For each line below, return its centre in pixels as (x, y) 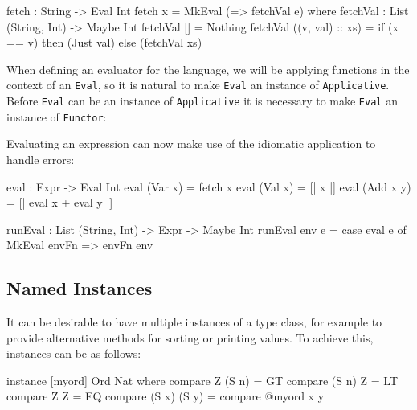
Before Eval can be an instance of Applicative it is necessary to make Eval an (202, 101)
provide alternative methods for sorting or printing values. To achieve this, (190, 337)
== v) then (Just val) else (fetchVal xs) (104, 42)
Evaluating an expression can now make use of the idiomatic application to (191, 143)
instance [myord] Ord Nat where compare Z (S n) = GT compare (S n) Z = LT (202, 380)
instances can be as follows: (74, 353)
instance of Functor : (57, 116)
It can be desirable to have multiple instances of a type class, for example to (194, 322)
